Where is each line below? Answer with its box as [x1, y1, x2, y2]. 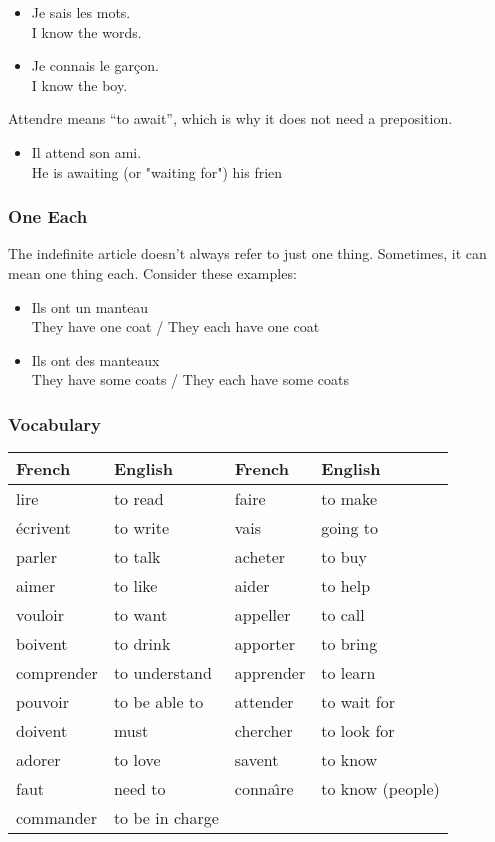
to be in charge [113, 806, 219, 830]
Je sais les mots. [31, 2, 131, 22]
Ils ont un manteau [31, 296, 149, 317]
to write [113, 516, 170, 540]
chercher [234, 719, 293, 743]
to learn [321, 661, 376, 685]
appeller [234, 603, 291, 627]
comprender [16, 661, 98, 685]
